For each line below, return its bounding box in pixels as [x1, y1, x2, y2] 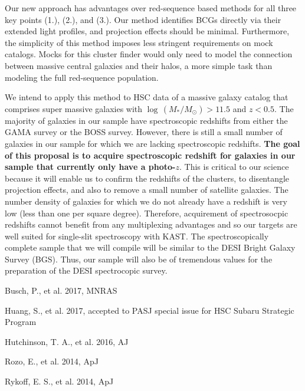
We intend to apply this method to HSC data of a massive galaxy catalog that [5, 91, 288, 103]
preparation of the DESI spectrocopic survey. [5, 264, 168, 277]
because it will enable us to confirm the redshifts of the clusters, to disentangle [5, 172, 290, 184]
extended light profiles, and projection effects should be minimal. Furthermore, [5, 25, 290, 37]
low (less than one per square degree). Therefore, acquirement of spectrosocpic [5, 206, 288, 219]
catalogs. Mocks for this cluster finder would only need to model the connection [5, 48, 293, 60]
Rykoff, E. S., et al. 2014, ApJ [5, 375, 114, 387]
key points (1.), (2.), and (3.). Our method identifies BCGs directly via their [5, 13, 281, 25]
